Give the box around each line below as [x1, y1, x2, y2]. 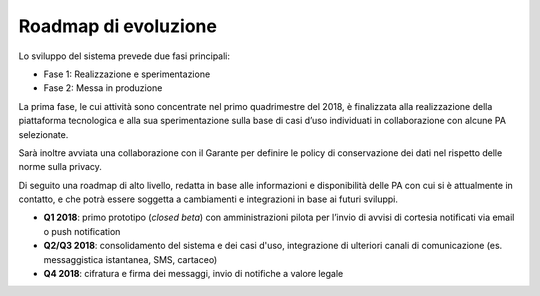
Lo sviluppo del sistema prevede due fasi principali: [18, 50, 230, 62]
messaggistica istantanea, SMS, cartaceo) [43, 253, 218, 265]
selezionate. [18, 128, 69, 140]
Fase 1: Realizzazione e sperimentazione [43, 68, 211, 80]
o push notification [43, 225, 121, 237]
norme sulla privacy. [18, 161, 102, 173]
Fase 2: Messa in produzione [43, 82, 163, 94]
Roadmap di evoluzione [18, 15, 217, 37]
